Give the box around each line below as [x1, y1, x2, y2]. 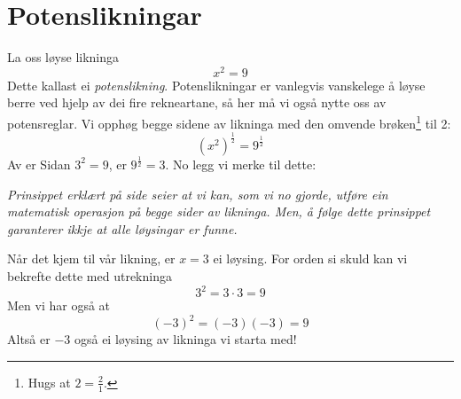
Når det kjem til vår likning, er [7, 249, 176, 268]
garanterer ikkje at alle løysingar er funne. [7, 219, 238, 238]
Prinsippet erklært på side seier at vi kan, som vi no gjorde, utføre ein [7, 184, 388, 203]
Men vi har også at [7, 296, 111, 315]
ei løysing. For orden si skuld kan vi [213, 249, 408, 268]
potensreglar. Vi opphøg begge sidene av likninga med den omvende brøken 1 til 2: [7, 111, 451, 132]
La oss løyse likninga [7, 48, 120, 66]
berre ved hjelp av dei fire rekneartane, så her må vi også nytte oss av [7, 93, 387, 112]
